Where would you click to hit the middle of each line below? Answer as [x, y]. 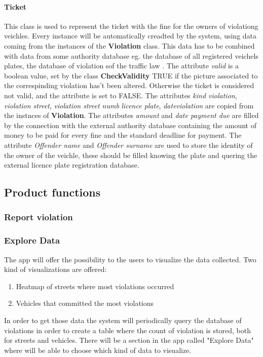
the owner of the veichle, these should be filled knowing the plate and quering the [131, 155]
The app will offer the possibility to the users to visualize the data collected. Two [130, 259]
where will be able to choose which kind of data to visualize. [98, 350]
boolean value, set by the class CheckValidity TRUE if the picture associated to [131, 75]
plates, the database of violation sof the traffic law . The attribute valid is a [122, 66]
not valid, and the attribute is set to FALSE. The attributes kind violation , [121, 95]
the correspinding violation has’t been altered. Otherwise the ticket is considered [129, 85]
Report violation [39, 217]
